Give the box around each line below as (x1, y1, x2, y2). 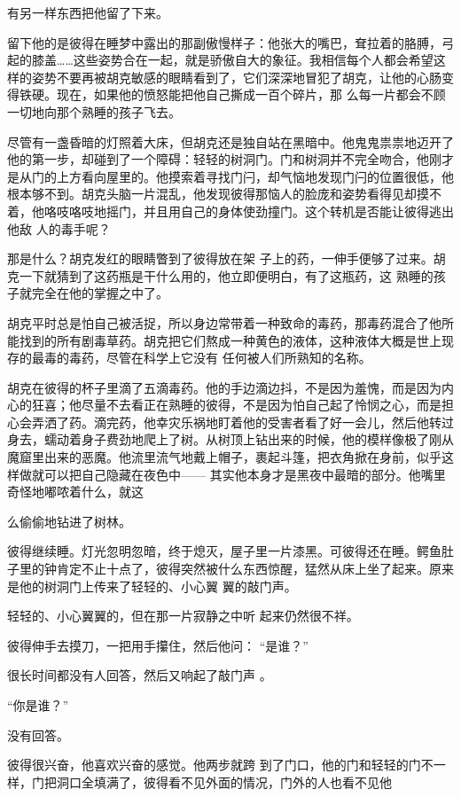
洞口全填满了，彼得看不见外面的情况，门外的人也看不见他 (56, 772, 392, 791)
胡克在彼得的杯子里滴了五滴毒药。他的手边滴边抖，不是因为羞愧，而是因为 (7, 378, 441, 396)
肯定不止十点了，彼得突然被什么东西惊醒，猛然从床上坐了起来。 (56, 559, 429, 578)
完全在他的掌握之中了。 (31, 284, 168, 302)
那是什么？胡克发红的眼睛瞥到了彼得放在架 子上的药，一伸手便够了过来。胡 (7, 249, 446, 268)
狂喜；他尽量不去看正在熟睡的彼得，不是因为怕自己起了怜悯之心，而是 (31, 395, 441, 414)
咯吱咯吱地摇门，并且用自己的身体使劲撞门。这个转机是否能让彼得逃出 (43, 201, 454, 220)
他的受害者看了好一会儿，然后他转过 (242, 412, 454, 431)
